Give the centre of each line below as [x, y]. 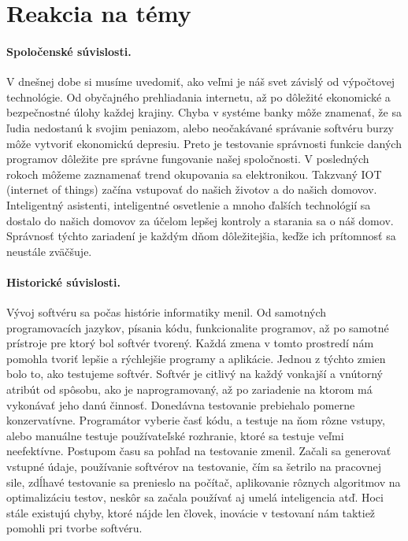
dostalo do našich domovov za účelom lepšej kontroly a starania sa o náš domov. [200, 220]
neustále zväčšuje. [49, 251]
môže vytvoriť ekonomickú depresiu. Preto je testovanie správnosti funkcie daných [204, 143]
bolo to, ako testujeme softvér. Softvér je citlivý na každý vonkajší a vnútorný [195, 374]
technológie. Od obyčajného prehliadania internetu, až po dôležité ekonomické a [198, 96]
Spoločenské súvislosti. [69, 51]
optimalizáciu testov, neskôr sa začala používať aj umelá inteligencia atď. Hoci [195, 497]
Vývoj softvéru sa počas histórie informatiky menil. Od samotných [167, 312]
